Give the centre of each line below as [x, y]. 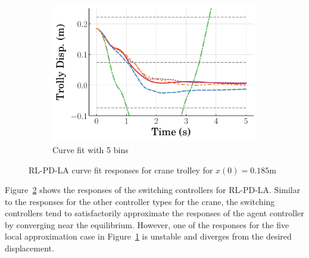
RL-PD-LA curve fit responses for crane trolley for [121, 170]
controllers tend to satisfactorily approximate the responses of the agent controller [154, 213]
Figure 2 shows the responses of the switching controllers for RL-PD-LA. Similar [153, 190]
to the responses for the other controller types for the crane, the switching [140, 201]
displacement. [29, 248]
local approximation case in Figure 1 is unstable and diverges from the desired [148, 236]
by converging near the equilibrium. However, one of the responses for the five [147, 224]
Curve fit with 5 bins [90, 149]
